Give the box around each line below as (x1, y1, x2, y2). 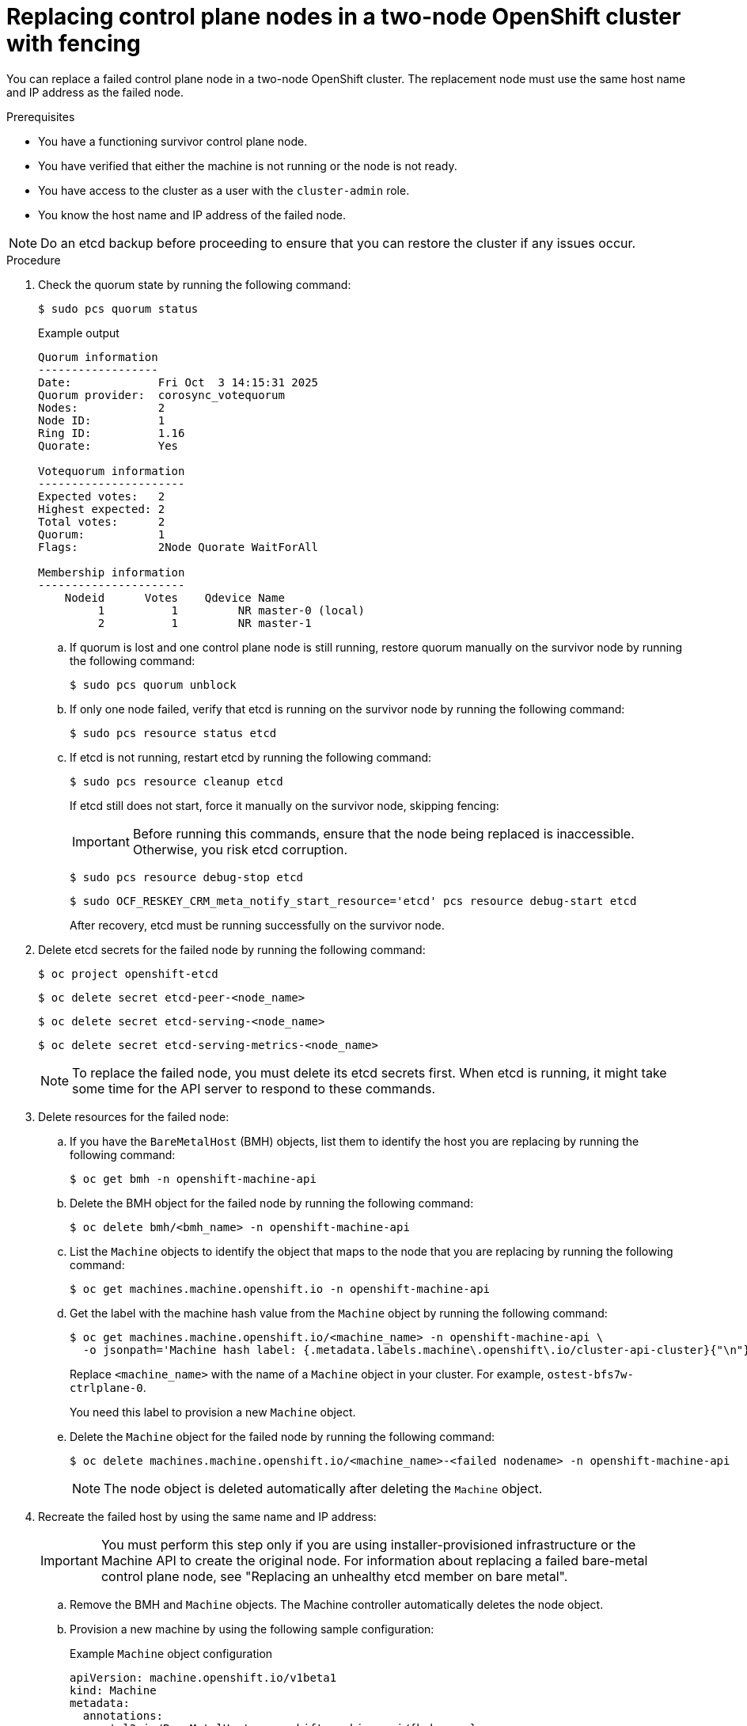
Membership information (38, 565, 185, 579)
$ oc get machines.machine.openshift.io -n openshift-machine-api (70, 1282, 491, 1295)
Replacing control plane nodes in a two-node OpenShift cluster (6, 3, 681, 30)
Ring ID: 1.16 (38, 426, 185, 439)
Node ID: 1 (38, 413, 165, 427)
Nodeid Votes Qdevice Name (64, 591, 285, 604)
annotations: (82, 1709, 164, 1722)
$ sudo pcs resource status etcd (70, 726, 277, 739)
